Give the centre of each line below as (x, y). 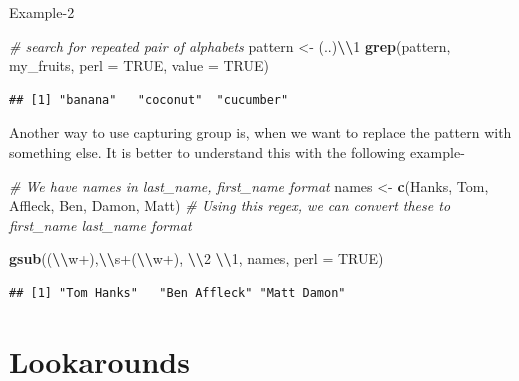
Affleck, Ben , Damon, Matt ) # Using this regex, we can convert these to (230, 205)
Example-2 (42, 12)
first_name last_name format (100, 224)
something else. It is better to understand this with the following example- (237, 151)
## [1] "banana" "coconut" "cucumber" (149, 99)
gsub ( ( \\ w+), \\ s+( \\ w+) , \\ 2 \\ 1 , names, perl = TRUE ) (196, 258)
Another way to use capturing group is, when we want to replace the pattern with (260, 132)
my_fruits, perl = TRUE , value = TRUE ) (139, 65)
